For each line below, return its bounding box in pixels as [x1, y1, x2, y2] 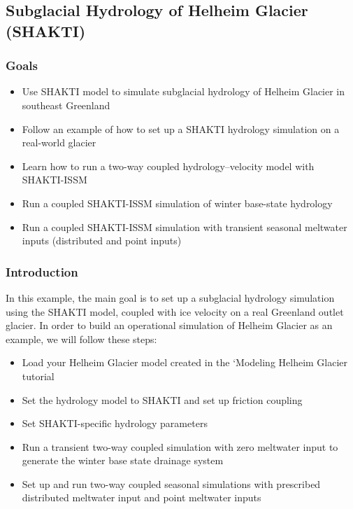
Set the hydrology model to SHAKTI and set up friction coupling [22, 392, 303, 407]
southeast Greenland [22, 97, 110, 112]
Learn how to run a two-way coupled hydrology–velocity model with [22, 158, 315, 173]
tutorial [22, 368, 55, 383]
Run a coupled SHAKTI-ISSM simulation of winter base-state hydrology [22, 195, 333, 210]
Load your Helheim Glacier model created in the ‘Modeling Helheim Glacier [22, 355, 348, 370]
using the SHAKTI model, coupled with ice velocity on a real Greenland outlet [6, 304, 344, 319]
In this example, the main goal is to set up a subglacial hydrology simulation [6, 290, 335, 305]
